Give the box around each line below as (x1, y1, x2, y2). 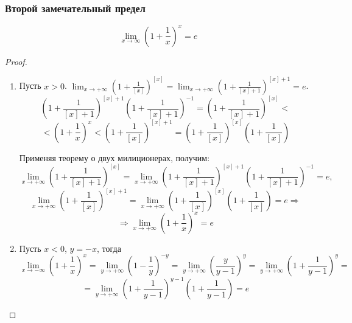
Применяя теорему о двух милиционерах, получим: (19, 151, 210, 164)
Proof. (5, 55, 27, 68)
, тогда (96, 241, 121, 254)
